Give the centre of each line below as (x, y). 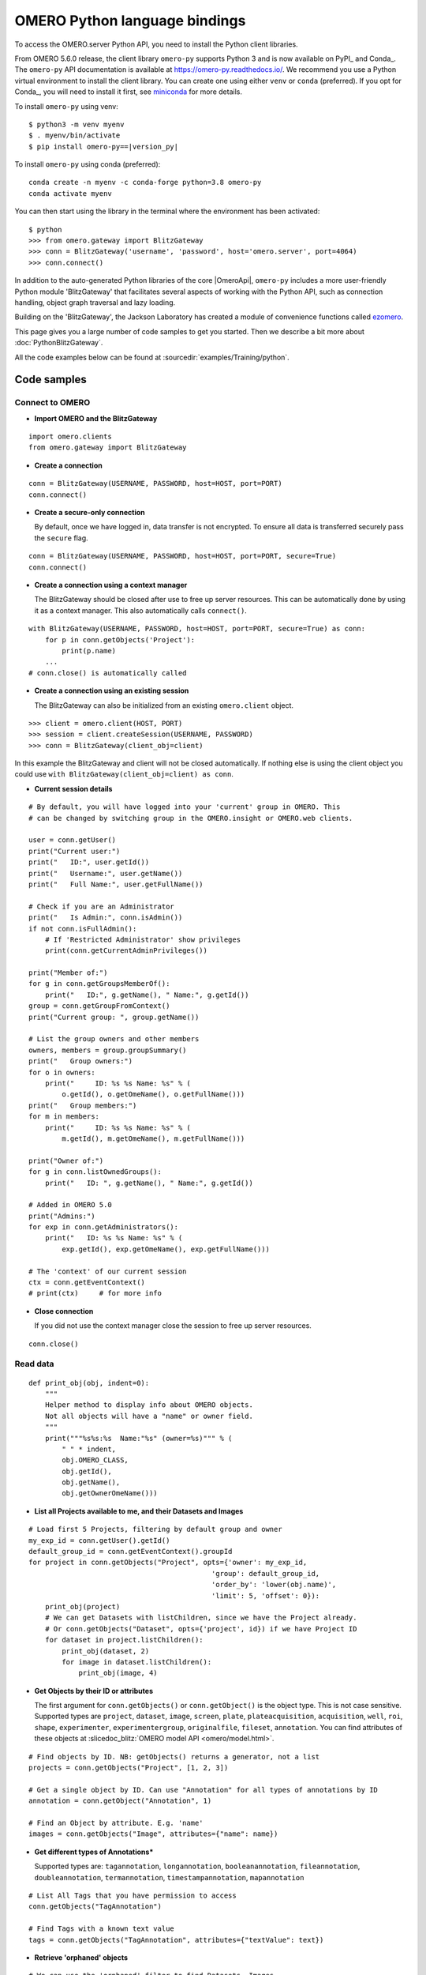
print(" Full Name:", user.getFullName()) (116, 884)
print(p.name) (89, 651)
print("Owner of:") (66, 1161)
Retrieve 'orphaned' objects (81, 1957)
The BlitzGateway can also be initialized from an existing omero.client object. (164, 705)
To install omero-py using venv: (66, 106)
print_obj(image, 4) (118, 1673)
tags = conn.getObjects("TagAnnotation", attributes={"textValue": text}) (176, 1940)
